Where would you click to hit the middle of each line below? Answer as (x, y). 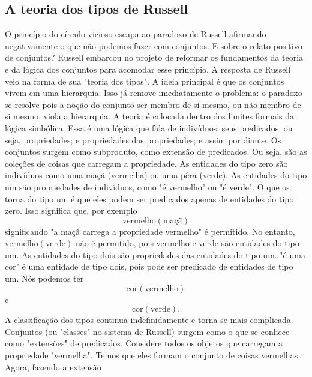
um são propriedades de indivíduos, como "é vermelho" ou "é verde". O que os (147, 186)
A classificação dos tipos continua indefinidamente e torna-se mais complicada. (149, 320)
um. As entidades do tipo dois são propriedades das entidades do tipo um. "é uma (155, 254)
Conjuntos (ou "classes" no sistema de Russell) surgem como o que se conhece (147, 331)
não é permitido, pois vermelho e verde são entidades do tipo (187, 243)
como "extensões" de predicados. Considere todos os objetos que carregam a (144, 343)
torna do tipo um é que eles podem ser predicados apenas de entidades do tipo (149, 198)
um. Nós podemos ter (44, 278)
